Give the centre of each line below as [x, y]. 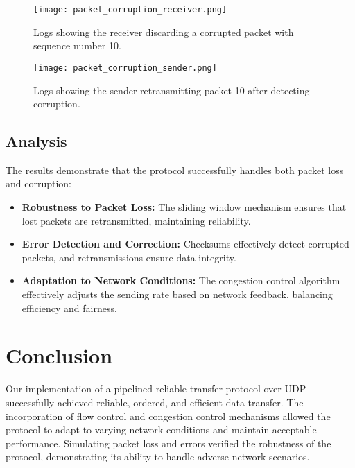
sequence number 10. [77, 45]
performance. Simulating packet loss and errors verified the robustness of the [168, 443]
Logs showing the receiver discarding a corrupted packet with [164, 32]
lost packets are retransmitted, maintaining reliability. [136, 220]
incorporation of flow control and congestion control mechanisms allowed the [168, 416]
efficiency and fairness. [69, 307]
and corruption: [39, 183]
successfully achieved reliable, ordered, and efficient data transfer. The [155, 402]
